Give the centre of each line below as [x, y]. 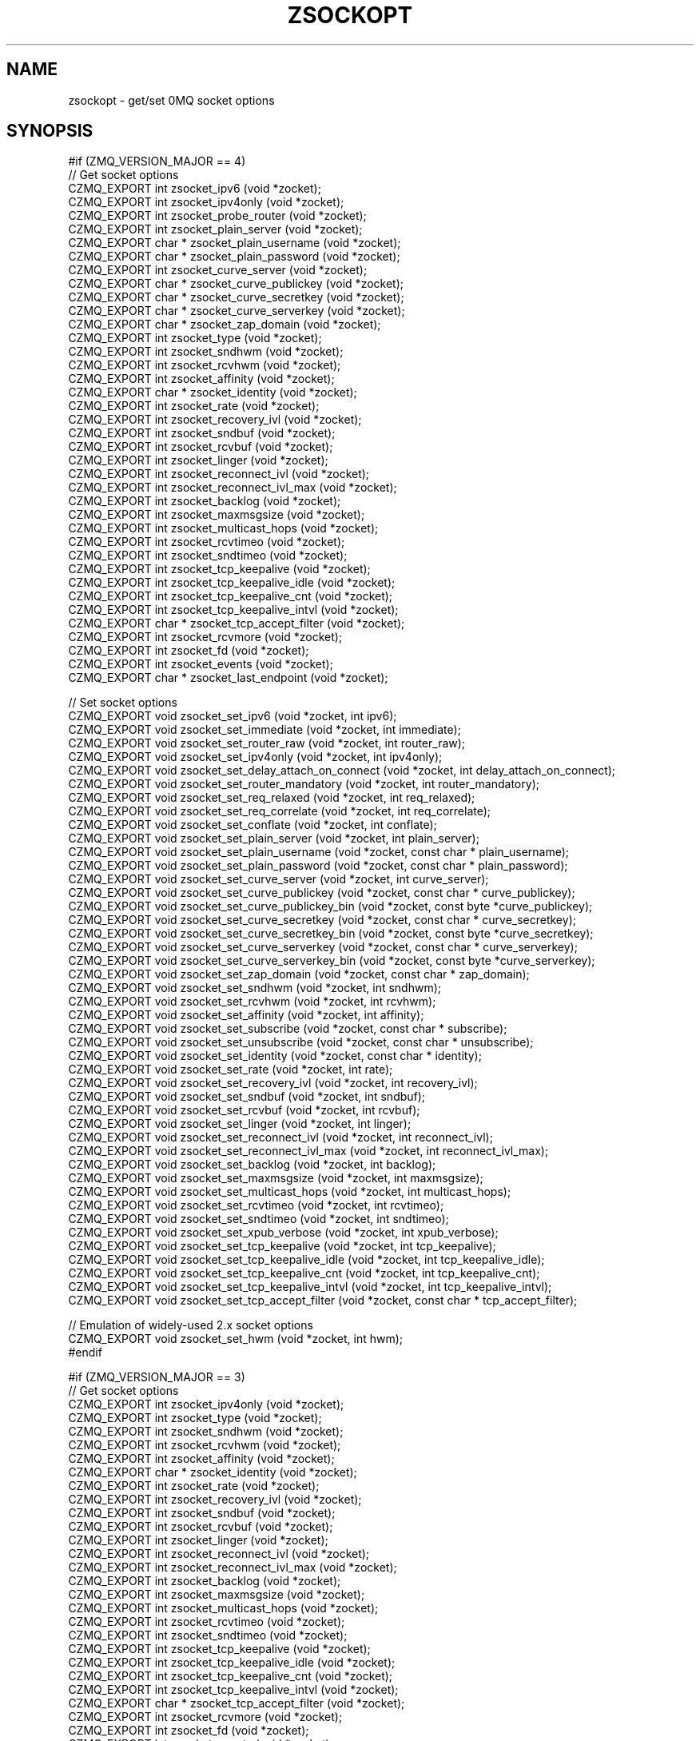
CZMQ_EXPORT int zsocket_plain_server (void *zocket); [215, 229]
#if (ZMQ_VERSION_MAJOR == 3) [157, 1377]
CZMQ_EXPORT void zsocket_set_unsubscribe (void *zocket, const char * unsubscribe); [301, 1042]
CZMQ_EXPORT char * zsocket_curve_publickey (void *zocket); [236, 284]
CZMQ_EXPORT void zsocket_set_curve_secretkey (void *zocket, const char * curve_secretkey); [322, 920]
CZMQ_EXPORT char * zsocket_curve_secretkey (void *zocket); [236, 297]
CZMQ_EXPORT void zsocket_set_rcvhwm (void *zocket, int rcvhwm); [252, 1002]
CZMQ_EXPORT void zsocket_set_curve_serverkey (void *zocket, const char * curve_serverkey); [323, 947]
